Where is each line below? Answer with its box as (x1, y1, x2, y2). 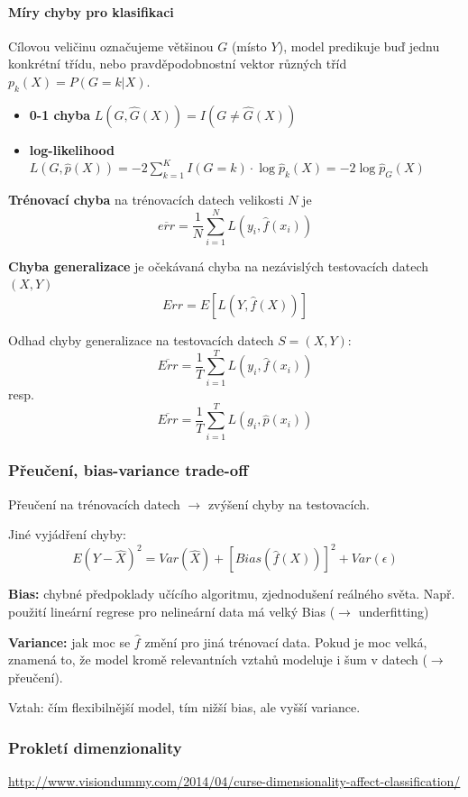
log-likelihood (29, 140, 115, 159)
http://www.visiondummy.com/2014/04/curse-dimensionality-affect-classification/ (8, 772, 461, 791)
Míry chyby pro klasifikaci (8, 2, 174, 21)
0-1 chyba (29, 105, 91, 124)
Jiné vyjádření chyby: (8, 525, 126, 544)
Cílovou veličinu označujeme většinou (8, 36, 214, 55)
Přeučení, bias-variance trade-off (8, 459, 249, 481)
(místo (231, 36, 267, 55)
